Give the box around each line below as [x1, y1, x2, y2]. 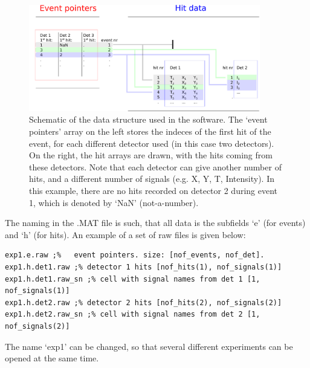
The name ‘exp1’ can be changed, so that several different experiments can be [5, 340, 293, 352]
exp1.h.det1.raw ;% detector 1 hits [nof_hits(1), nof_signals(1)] [5, 263, 282, 272]
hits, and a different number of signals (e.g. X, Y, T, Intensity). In [29, 172, 274, 185]
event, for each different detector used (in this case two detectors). [29, 137, 274, 149]
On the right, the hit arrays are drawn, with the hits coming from [29, 149, 273, 161]
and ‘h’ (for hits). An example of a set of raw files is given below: [5, 228, 246, 240]
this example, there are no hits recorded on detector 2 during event [29, 184, 278, 197]
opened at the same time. [5, 352, 99, 364]
